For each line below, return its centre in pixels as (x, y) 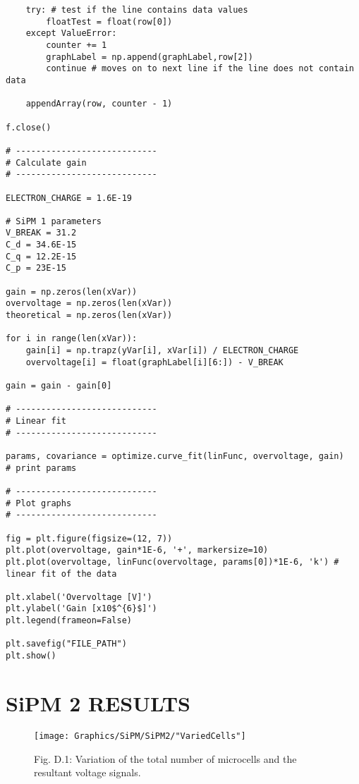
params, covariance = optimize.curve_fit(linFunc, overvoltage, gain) (175, 456)
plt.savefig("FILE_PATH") (66, 644)
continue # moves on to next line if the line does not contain (200, 69)
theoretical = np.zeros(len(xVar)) (89, 316)
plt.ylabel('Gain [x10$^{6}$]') (81, 609)
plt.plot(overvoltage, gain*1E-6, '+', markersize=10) (137, 550)
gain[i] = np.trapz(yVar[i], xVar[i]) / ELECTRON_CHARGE (162, 351)
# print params (41, 468)
